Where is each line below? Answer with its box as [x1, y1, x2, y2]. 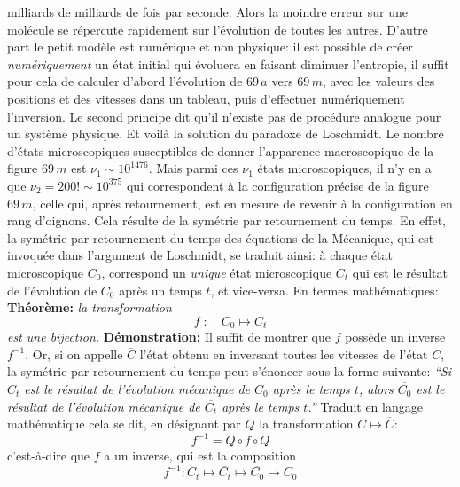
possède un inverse [345, 327, 446, 346]
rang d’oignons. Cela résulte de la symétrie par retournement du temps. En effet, [7, 211, 446, 230]
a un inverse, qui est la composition [104, 446, 297, 465]
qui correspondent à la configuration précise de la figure [126, 176, 429, 194]
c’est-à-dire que [7, 446, 90, 465]
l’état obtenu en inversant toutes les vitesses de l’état [139, 344, 428, 363]
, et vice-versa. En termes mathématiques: [210, 280, 439, 299]
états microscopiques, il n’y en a [257, 159, 432, 177]
